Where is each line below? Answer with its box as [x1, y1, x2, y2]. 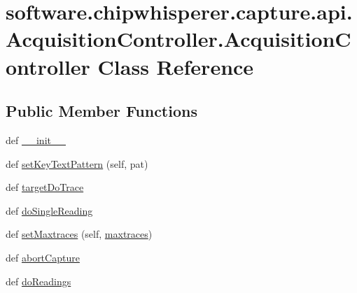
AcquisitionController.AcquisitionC [6, 24, 351, 53]
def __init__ [6, 132, 66, 147]
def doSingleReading [6, 203, 93, 217]
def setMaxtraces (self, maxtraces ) [6, 227, 153, 241]
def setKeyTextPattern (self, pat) [6, 156, 148, 171]
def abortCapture [6, 250, 80, 264]
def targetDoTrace [6, 180, 84, 194]
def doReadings [6, 273, 71, 288]
